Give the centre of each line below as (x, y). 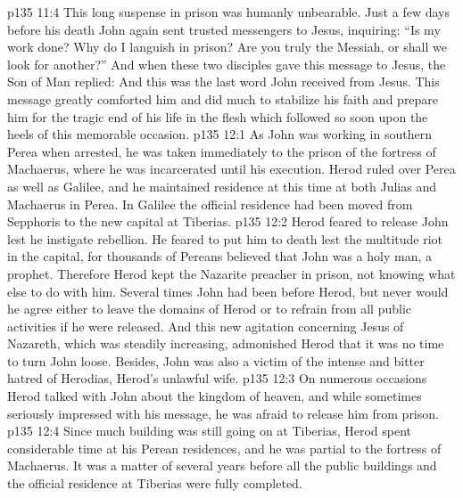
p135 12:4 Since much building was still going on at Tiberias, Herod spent (210, 431)
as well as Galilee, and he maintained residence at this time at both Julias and (222, 186)
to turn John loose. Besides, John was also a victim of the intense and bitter (216, 360)
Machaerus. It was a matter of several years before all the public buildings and (222, 465)
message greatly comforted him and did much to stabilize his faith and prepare (223, 98)
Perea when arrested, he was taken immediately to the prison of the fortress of (222, 151)
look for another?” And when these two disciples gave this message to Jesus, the (227, 64)
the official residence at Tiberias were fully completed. (155, 483)
